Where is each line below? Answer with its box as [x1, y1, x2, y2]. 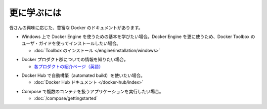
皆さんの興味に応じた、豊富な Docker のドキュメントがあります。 [9, 25, 143, 31]
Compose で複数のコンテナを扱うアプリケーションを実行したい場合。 [21, 88, 164, 94]
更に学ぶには [9, 7, 62, 18]
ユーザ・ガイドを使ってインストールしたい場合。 [21, 40, 121, 46]
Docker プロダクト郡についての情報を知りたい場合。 [21, 57, 129, 63]
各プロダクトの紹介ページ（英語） [34, 63, 103, 69]
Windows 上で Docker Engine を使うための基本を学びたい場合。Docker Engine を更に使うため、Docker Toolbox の [21, 34, 256, 39]
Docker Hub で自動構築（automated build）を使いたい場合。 [21, 72, 145, 78]
